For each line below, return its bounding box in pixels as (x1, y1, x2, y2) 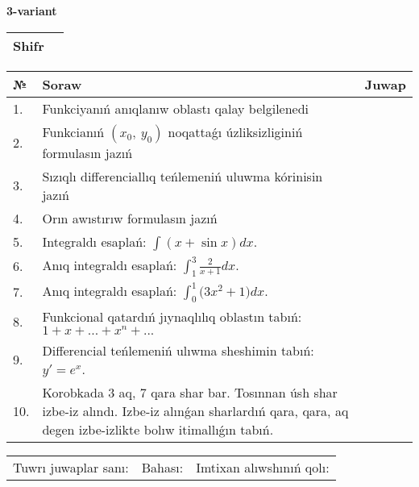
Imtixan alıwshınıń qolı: (196, 457, 330, 477)
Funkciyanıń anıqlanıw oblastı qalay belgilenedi (42, 98, 309, 118)
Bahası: (141, 457, 184, 477)
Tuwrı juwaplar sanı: (13, 457, 129, 477)
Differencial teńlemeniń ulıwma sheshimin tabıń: (42, 340, 314, 360)
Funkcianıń (42, 122, 105, 141)
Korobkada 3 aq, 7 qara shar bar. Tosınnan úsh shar (42, 382, 338, 402)
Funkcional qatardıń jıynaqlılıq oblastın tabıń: (42, 306, 302, 326)
